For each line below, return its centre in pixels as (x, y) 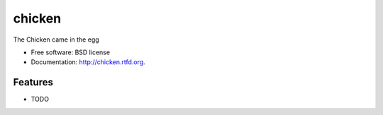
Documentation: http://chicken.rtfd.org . (88, 62)
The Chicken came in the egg (56, 40)
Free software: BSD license (70, 52)
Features (33, 82)
